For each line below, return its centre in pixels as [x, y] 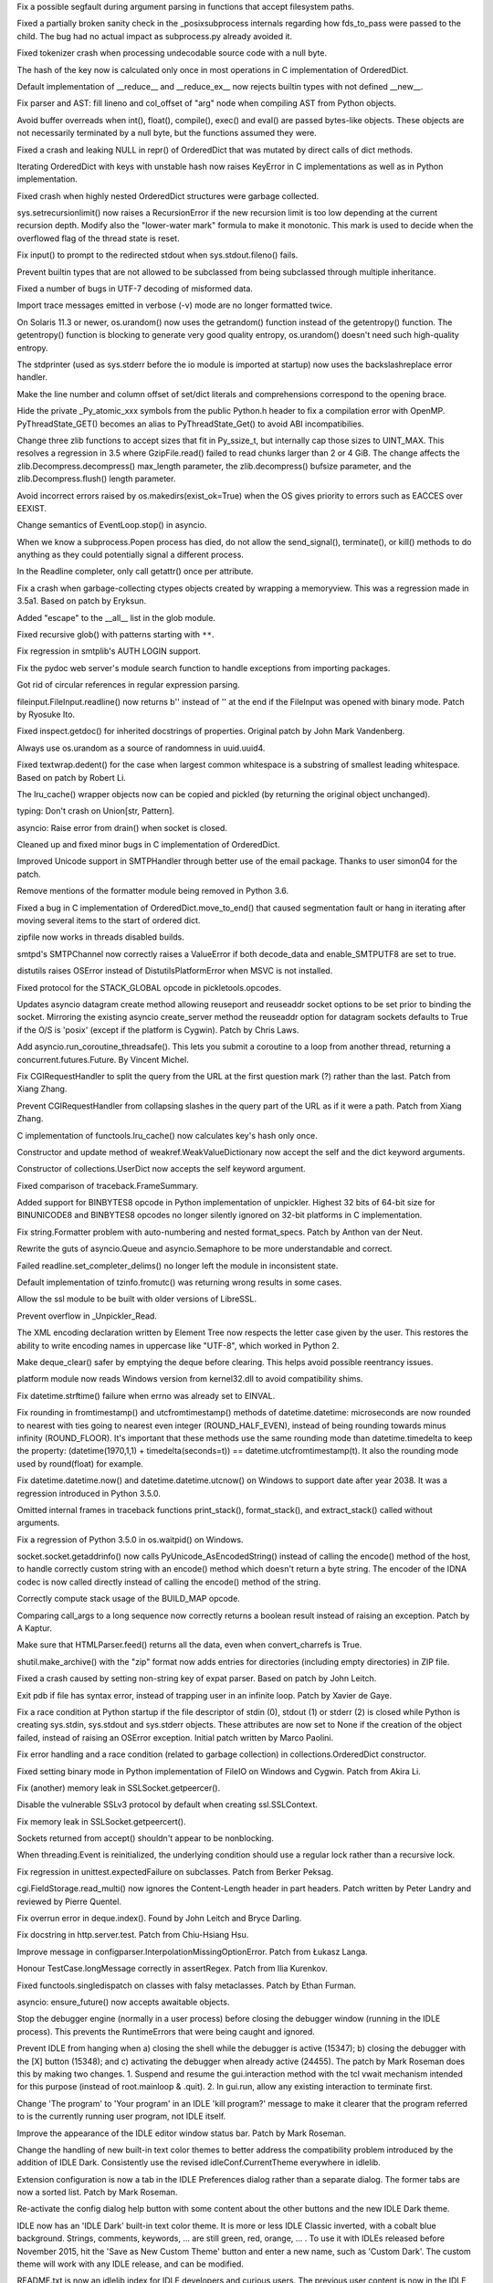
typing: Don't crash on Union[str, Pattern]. [96, 811]
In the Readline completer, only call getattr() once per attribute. [135, 572]
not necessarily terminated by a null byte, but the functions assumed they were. [167, 133]
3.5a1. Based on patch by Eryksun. [81, 601]
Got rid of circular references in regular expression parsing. [129, 685]
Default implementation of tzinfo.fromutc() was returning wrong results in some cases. [179, 1282]
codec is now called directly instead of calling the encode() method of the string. [169, 1582]
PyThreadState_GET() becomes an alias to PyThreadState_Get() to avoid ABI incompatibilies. [190, 424]
